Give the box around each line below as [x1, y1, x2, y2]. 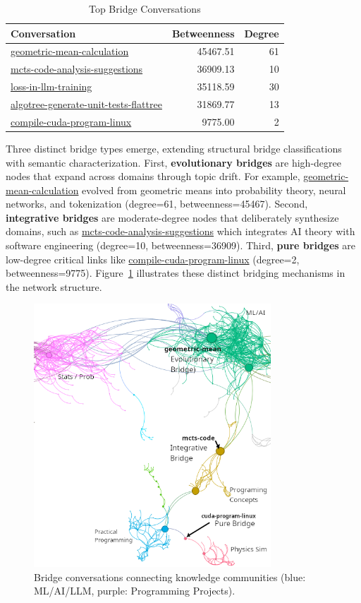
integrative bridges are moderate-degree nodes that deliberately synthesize [6, 210, 339, 225]
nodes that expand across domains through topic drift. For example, [6, 169, 300, 184]
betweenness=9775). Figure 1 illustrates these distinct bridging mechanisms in [6, 265, 345, 280]
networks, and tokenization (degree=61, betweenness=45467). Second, [6, 196, 308, 211]
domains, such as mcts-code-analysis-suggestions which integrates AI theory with [6, 224, 355, 239]
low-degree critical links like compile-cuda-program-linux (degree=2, [6, 251, 300, 266]
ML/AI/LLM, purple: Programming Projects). [34, 583, 235, 598]
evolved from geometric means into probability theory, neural [82, 182, 346, 197]
